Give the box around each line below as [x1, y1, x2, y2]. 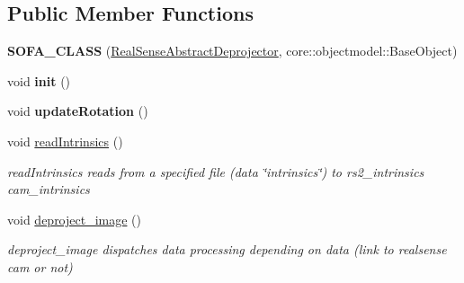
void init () [7, 71, 71, 90]
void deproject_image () [7, 209, 142, 228]
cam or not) [7, 257, 73, 276]
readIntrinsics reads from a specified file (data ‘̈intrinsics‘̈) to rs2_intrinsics [7, 162, 424, 181]
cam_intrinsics [7, 180, 90, 199]
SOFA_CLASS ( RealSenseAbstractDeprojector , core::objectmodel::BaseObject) [7, 41, 458, 60]
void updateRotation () [7, 102, 148, 120]
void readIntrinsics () [7, 131, 123, 150]
